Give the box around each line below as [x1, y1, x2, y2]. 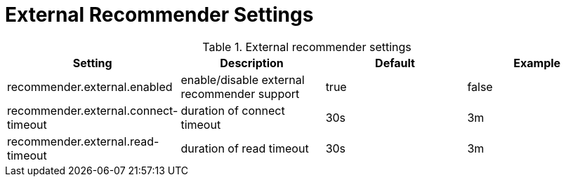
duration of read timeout [180, 141, 309, 155]
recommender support [180, 86, 300, 101]
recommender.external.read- [7, 134, 159, 148]
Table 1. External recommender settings [202, 39, 412, 54]
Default [375, 55, 415, 70]
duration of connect [180, 103, 285, 118]
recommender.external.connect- [7, 103, 178, 118]
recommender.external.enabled [7, 79, 173, 94]
